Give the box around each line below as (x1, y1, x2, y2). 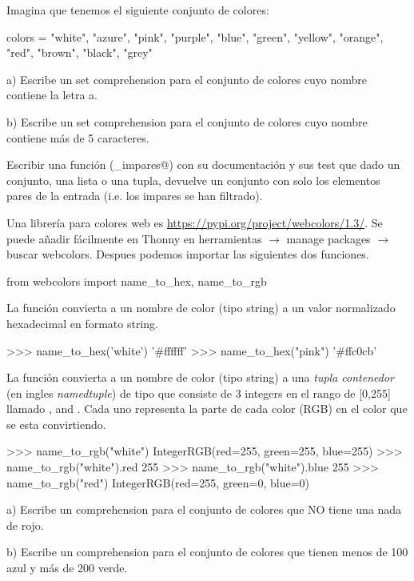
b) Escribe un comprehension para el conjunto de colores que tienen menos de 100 (6, 543, 408, 560)
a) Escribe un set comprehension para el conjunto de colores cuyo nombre (6, 70, 368, 87)
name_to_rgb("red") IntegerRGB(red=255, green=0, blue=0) (6, 474, 310, 491)
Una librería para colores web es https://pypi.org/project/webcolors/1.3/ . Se (6, 214, 383, 230)
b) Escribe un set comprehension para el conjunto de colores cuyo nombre (6, 113, 368, 130)
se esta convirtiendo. (6, 415, 106, 432)
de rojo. (6, 516, 44, 533)
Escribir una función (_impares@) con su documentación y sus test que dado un (6, 156, 400, 173)
